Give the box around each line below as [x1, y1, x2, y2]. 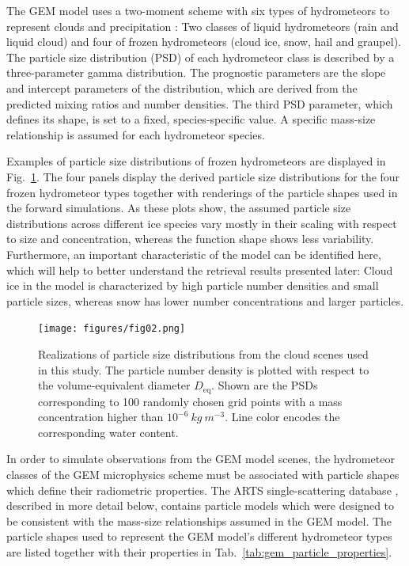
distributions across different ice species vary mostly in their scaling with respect [6, 215, 397, 231]
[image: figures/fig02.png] [38, 323, 186, 335]
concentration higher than [38, 408, 164, 425]
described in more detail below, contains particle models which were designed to [6, 497, 395, 514]
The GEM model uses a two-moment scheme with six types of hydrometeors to [6, 2, 390, 18]
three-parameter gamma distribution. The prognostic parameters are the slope [6, 64, 386, 81]
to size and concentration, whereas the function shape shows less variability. [6, 230, 374, 247]
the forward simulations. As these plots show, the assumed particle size [6, 199, 351, 216]
